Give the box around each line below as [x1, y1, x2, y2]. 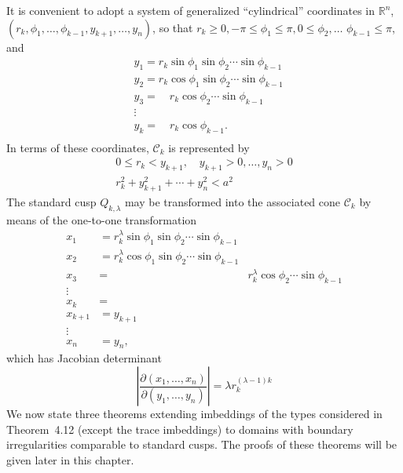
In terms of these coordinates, [6, 139, 149, 155]
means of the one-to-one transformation [6, 211, 197, 227]
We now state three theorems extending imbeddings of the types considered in [6, 406, 383, 421]
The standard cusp [6, 193, 97, 209]
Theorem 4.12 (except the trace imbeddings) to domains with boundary [6, 420, 354, 437]
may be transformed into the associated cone [124, 193, 341, 209]
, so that [152, 19, 193, 35]
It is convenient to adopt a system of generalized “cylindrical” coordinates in [6, 2, 376, 18]
